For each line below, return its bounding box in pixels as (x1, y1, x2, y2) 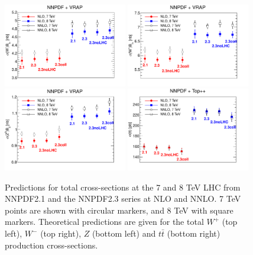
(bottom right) (167, 227, 220, 239)
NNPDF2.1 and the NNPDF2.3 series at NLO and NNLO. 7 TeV (5, 192, 241, 205)
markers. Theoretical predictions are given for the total (5, 215, 204, 228)
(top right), (40, 227, 82, 239)
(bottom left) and (92, 227, 156, 239)
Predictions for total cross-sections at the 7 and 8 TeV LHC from (5, 180, 241, 193)
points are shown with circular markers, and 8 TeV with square (5, 204, 233, 216)
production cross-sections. (5, 238, 98, 251)
